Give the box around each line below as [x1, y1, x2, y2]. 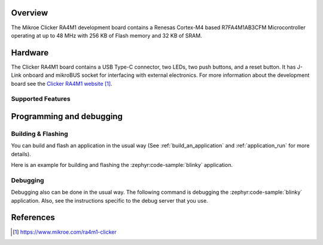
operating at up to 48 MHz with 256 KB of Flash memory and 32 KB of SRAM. [11, 32, 203, 39]
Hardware [11, 48, 49, 58]
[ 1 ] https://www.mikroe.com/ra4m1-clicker [13, 228, 117, 235]
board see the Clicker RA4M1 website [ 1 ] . [11, 80, 113, 87]
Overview [11, 8, 48, 18]
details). [11, 150, 31, 157]
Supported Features [11, 95, 71, 103]
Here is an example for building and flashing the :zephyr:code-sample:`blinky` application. [11, 162, 233, 169]
